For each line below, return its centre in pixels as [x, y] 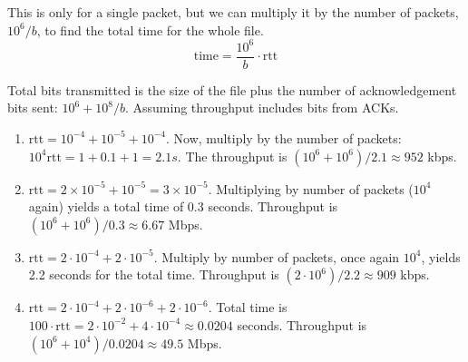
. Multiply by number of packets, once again [277, 256]
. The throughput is [232, 156]
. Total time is [248, 307]
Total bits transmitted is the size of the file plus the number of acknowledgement [232, 89]
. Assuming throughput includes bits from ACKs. [262, 108]
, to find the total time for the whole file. [150, 29]
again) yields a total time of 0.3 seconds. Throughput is [183, 206]
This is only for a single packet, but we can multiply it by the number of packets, [233, 12]
